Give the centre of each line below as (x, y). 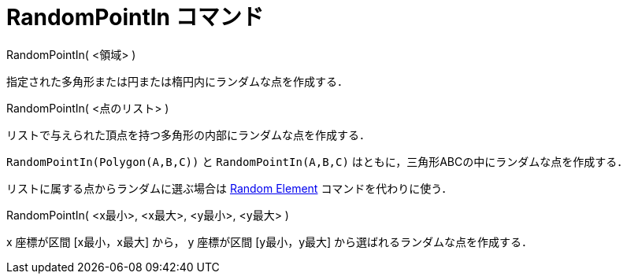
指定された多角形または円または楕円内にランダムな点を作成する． (177, 81)
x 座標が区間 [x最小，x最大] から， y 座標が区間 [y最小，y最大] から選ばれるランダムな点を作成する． (270, 241)
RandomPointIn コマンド (135, 17)
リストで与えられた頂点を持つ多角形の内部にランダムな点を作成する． (188, 134)
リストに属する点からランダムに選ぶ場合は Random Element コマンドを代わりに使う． (230, 188)
